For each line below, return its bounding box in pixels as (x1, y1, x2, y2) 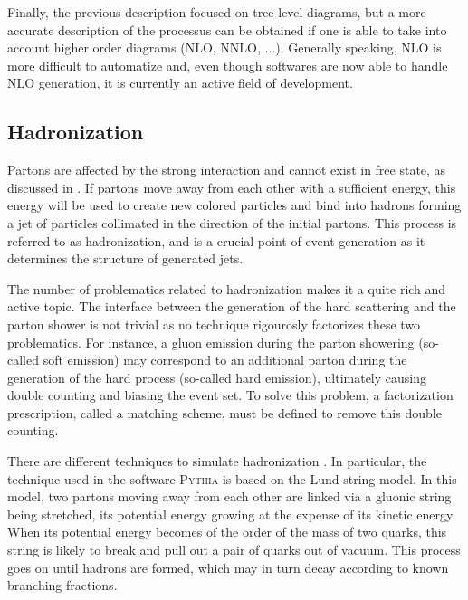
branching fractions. (7, 576, 118, 595)
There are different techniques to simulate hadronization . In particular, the (7, 452, 427, 471)
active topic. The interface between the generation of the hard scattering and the (7, 297, 456, 316)
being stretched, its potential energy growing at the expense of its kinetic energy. (7, 504, 456, 523)
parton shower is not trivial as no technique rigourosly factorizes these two (7, 314, 421, 333)
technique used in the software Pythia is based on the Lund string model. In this (7, 469, 457, 488)
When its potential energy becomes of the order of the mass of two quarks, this (7, 522, 447, 541)
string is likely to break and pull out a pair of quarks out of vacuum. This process (7, 540, 461, 559)
